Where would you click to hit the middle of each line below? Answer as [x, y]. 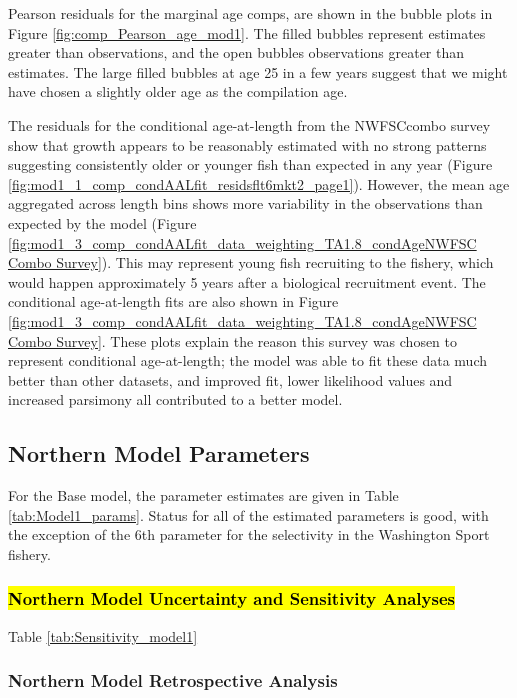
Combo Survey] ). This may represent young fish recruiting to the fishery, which [251, 262]
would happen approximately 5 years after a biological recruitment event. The [247, 281]
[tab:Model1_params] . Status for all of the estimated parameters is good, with [248, 514]
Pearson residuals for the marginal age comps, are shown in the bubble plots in [250, 13]
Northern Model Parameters [159, 453]
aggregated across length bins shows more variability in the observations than [245, 203]
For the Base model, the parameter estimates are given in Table [203, 495]
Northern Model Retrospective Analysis [173, 680]
